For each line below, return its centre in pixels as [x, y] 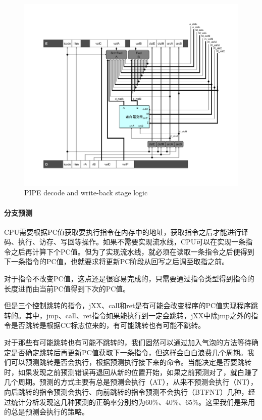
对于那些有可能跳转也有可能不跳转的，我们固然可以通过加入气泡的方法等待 [128, 342]
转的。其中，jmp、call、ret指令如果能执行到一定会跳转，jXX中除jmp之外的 [127, 315]
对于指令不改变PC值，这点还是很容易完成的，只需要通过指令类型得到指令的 [129, 279]
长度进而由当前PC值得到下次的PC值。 [67, 288]
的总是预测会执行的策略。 [46, 412]
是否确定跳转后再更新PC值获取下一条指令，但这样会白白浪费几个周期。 [129, 352]
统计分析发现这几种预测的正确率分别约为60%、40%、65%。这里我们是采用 [133, 402]
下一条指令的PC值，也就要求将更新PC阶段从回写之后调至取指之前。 [117, 261]
